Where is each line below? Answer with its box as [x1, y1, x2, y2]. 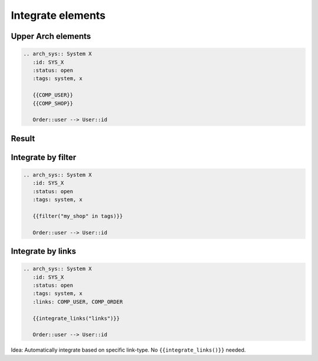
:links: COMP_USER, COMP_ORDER [32, 298, 123, 305]
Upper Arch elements [11, 31, 91, 41]
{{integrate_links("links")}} [32, 315, 120, 322]
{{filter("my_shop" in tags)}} [32, 213, 123, 219]
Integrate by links [11, 246, 77, 256]
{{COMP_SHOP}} [32, 100, 74, 107]
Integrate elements [11, 9, 106, 22]
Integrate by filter [11, 152, 77, 162]
